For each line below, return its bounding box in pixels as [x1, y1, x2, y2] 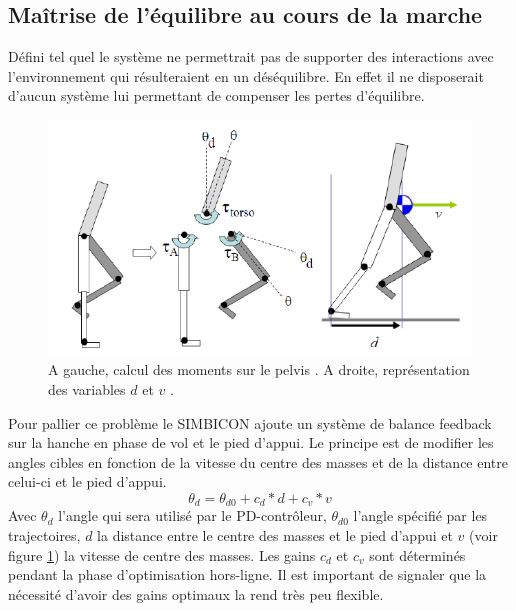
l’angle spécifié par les [353, 505, 488, 526]
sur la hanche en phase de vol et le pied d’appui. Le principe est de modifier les [8, 432, 494, 453]
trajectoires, [8, 524, 81, 545]
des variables [48, 378, 126, 399]
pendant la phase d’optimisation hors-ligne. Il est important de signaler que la [8, 564, 487, 585]
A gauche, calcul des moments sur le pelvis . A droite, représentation [48, 359, 470, 380]
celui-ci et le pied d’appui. [8, 471, 167, 492]
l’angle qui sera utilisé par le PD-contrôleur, [58, 505, 327, 526]
